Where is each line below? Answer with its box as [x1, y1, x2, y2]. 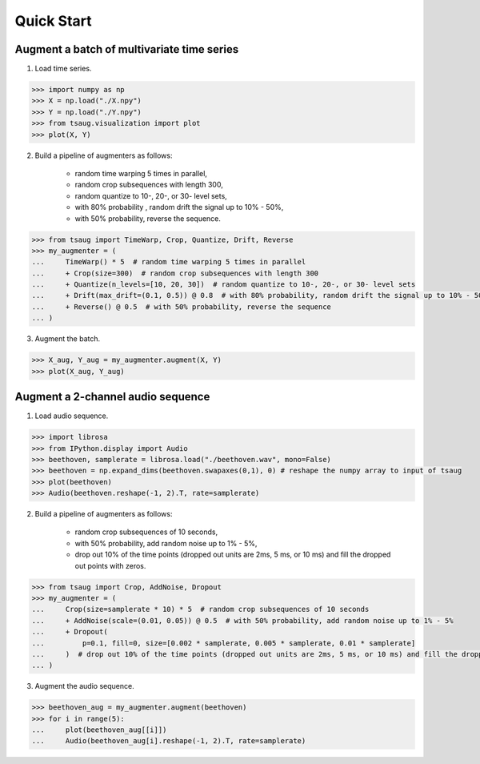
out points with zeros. [74, 561, 146, 570]
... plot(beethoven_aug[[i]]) [31, 726, 167, 734]
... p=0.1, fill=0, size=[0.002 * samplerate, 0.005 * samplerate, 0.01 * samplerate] [31, 638, 416, 648]
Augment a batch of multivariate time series [14, 42, 239, 56]
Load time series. [34, 64, 92, 74]
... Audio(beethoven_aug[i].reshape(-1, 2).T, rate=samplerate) [31, 737, 306, 746]
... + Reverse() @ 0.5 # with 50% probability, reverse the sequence [31, 302, 332, 312]
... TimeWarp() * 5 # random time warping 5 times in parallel [31, 257, 306, 267]
